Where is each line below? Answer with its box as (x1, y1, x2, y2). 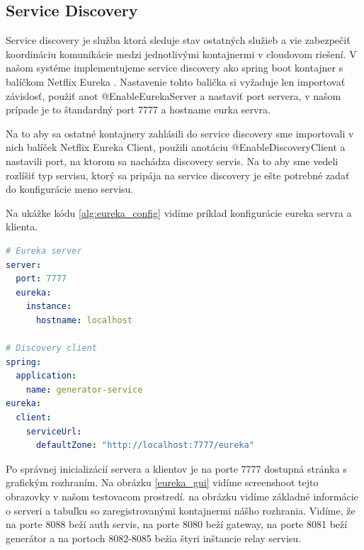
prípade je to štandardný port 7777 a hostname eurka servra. (6, 102, 271, 117)
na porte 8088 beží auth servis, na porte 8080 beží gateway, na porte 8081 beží (6, 517, 348, 532)
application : (16, 371, 77, 381)
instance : (25, 301, 72, 312)
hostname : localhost (35, 315, 132, 325)
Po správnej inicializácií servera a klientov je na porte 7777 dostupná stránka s (6, 461, 347, 476)
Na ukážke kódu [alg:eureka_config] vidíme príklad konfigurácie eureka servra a (6, 205, 352, 220)
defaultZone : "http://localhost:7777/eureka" (35, 440, 254, 451)
